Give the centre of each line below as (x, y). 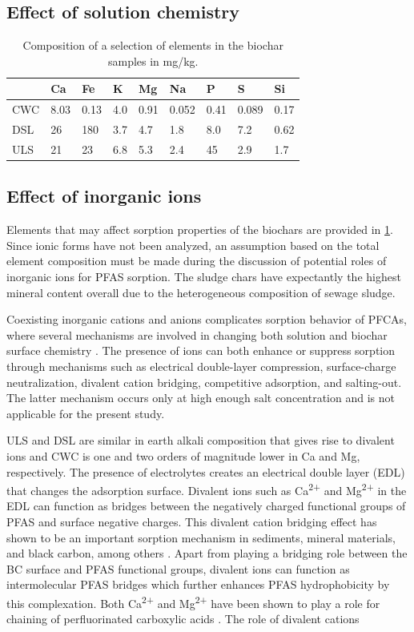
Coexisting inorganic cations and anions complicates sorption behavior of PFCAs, (207, 319)
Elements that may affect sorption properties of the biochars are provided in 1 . (200, 229)
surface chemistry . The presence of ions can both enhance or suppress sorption (201, 350)
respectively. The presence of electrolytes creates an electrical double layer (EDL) (206, 471)
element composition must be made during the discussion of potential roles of (197, 261)
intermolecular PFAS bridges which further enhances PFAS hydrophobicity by (198, 584)
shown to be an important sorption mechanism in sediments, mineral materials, (201, 537)
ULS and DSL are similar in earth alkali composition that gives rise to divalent (201, 440)
